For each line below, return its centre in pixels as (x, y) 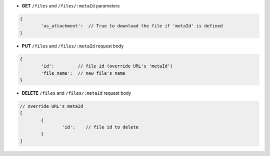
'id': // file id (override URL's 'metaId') (107, 66)
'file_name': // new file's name (83, 73)
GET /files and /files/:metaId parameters (71, 6)
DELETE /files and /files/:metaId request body (76, 93)
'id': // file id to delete (100, 127)
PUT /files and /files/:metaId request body (73, 46)
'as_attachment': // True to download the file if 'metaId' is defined (132, 26)
